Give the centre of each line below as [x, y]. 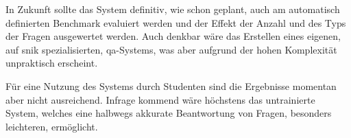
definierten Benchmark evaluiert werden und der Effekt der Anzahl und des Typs [176, 22]
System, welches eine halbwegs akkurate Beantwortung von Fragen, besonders [169, 113]
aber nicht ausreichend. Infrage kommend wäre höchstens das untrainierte [160, 99]
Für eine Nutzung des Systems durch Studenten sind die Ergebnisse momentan [171, 85]
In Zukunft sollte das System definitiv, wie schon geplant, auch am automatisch [173, 9]
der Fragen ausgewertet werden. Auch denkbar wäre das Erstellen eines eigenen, [173, 36]
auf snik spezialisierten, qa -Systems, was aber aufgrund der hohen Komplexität [171, 49]
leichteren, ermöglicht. [52, 126]
